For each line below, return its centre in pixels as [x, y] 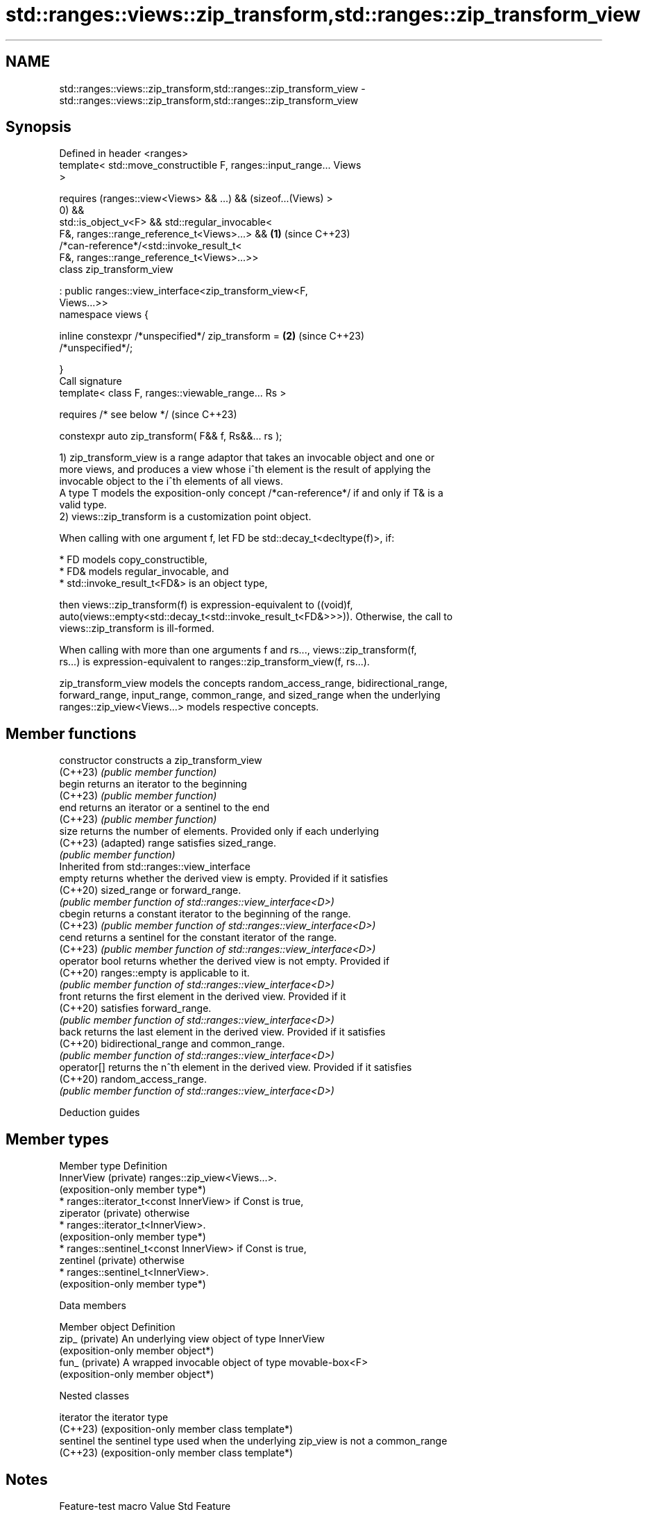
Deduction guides [100, 1113]
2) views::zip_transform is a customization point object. [185, 517]
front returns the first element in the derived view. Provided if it [203, 997]
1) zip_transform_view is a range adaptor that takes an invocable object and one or [247, 458]
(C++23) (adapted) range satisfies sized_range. [168, 843]
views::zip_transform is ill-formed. [137, 629]
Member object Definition [117, 1327]
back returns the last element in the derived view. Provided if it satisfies [222, 1032]
